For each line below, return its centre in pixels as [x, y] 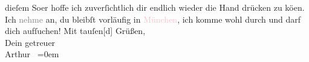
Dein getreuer [30, 42]
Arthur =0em [32, 54]
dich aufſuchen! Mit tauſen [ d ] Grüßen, [75, 31]
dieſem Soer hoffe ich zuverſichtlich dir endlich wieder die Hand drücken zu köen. [155, 7]
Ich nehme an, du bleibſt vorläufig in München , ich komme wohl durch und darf [153, 19]
